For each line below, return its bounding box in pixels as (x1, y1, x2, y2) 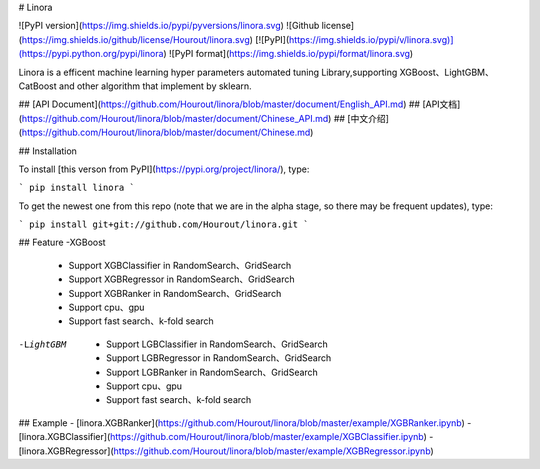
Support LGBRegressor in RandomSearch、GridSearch (106, 352, 332, 364)
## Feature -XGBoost (18, 236, 106, 249)
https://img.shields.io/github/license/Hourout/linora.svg (21, 33, 250, 45)
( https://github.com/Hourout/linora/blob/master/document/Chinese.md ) (18, 126, 314, 139)
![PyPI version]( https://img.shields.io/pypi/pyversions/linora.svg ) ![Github (18, 20, 320, 32)
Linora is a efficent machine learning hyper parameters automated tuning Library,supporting (18, 66, 398, 78)
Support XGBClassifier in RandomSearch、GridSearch (68, 259, 292, 271)
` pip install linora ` (18, 182, 135, 194)
